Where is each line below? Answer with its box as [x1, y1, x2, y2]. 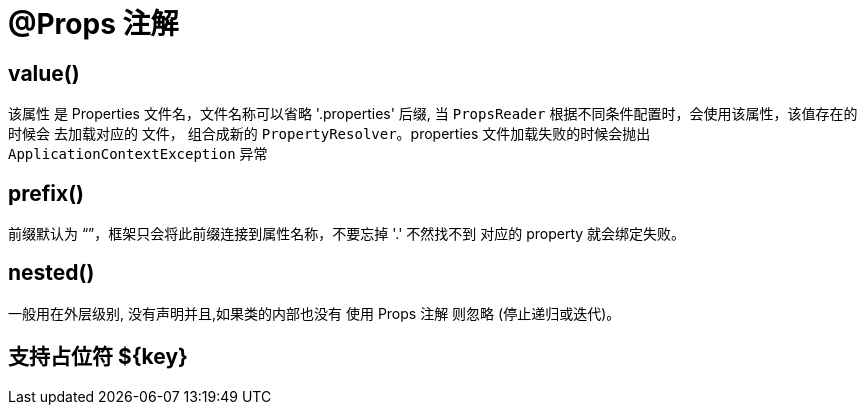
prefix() [8, 180, 85, 206]
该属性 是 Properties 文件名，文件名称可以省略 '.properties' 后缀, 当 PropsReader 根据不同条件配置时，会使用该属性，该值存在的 [8, 105, 858, 123]
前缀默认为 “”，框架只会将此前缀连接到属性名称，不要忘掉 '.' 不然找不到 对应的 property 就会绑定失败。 [8, 225, 686, 243]
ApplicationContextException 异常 [8, 145, 268, 163]
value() [8, 60, 80, 86]
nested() [8, 260, 95, 286]
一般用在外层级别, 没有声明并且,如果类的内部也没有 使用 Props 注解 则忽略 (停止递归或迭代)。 [8, 304, 621, 322]
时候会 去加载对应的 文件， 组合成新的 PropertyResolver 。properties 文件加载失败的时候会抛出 [8, 125, 651, 143]
